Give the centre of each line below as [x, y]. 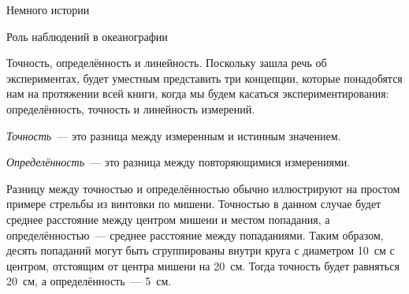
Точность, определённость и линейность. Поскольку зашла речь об [167, 63]
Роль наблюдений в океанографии [87, 36]
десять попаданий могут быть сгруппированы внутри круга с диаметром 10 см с [201, 250]
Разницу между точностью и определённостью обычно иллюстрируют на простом [203, 188]
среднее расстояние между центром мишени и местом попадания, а [168, 219]
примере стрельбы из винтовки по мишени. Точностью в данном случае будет [194, 204]
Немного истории [48, 9]
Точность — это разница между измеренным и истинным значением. [174, 135]
